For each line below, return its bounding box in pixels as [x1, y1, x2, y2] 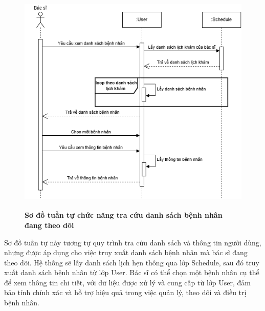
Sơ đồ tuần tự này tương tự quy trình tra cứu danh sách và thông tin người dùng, [4, 237, 261, 247]
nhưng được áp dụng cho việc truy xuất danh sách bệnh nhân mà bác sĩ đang [4, 247, 248, 258]
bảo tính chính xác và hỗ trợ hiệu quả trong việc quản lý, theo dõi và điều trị [4, 287, 247, 298]
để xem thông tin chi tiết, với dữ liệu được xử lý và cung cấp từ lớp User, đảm [4, 277, 251, 287]
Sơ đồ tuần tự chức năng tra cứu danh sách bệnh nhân [25, 210, 223, 220]
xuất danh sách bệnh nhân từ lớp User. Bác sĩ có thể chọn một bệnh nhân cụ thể [4, 267, 259, 278]
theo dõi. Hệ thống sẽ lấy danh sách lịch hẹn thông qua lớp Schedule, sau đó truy [4, 257, 259, 267]
